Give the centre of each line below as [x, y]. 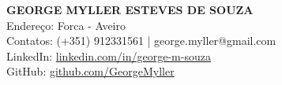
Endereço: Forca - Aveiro [66, 25]
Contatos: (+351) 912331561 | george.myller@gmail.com [141, 41]
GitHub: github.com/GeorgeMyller [90, 71]
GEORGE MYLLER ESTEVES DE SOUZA [130, 9]
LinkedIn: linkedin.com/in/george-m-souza [109, 55]
